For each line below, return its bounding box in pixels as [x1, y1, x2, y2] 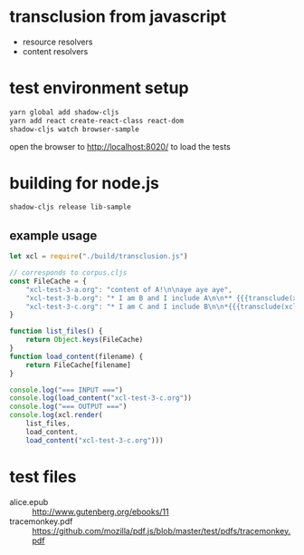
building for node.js [9, 172, 160, 193]
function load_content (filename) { [9, 352, 144, 361]
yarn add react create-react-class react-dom [9, 116, 184, 125]
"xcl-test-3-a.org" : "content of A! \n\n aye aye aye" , [25, 285, 233, 294]
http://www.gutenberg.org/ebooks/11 [32, 506, 169, 517]
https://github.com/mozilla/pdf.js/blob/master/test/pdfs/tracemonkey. [32, 525, 291, 536]
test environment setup [9, 78, 189, 99]
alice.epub [9, 496, 49, 507]
